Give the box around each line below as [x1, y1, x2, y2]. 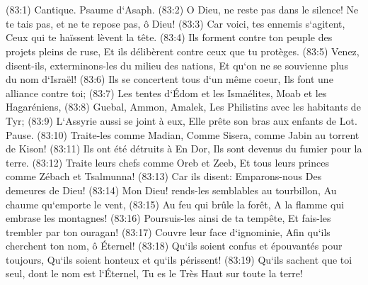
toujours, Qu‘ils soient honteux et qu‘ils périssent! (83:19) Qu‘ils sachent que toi [6, 252, 352, 267]
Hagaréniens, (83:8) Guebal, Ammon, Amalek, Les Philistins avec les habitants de [6, 99, 361, 114]
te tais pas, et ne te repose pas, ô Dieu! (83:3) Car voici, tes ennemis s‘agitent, [6, 16, 345, 30]
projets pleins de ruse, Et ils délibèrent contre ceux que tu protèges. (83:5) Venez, [6, 43, 360, 58]
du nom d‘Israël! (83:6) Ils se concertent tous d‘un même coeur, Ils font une [6, 72, 333, 86]
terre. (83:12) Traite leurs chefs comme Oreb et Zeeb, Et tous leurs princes [6, 155, 329, 169]
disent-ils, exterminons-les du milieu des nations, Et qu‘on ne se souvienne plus [6, 57, 348, 72]
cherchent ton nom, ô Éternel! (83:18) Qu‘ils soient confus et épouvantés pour [6, 238, 343, 253]
